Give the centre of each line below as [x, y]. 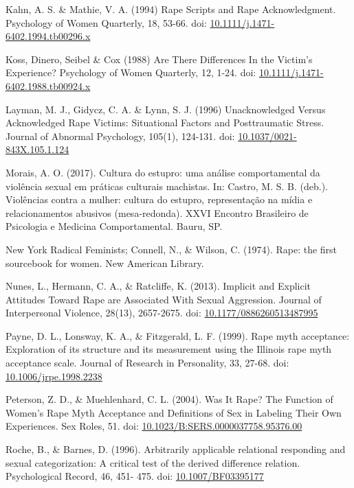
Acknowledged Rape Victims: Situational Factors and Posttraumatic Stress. [165, 123]
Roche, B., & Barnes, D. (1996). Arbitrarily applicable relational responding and [176, 449]
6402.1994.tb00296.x [48, 36]
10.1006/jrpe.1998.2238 [54, 376]
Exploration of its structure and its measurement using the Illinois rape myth [169, 349]
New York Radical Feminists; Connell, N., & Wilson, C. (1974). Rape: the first [172, 249]
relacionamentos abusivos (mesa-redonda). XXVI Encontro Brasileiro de [157, 212]
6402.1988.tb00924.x [48, 85]
